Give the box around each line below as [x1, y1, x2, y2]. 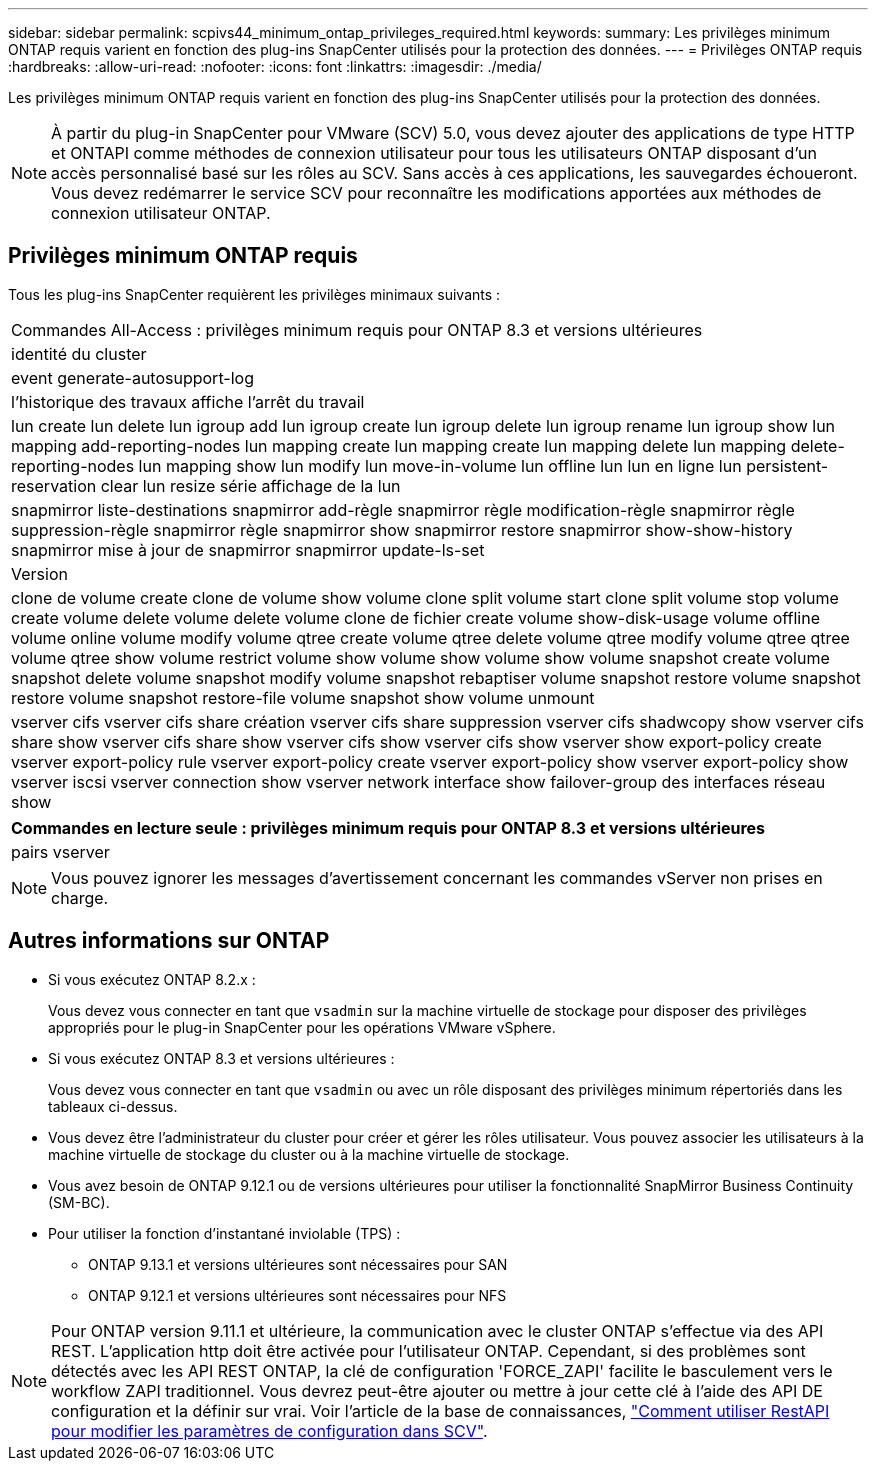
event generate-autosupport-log [11, 367, 254, 388]
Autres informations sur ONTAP [8, 928, 330, 954]
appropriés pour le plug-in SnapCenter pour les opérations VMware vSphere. [48, 1018, 556, 1036]
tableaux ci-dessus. [48, 1097, 178, 1115]
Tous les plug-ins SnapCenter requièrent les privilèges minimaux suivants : [8, 285, 501, 303]
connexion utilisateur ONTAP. [51, 203, 271, 223]
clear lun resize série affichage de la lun [100, 475, 401, 496]
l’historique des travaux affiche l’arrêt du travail [11, 391, 365, 412]
